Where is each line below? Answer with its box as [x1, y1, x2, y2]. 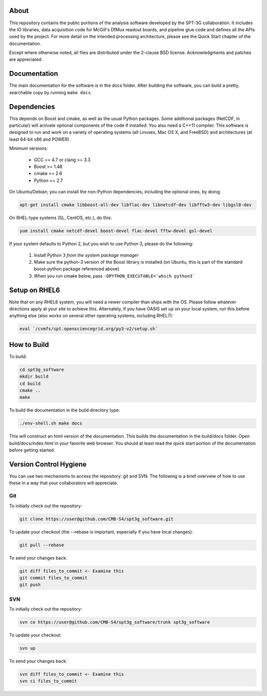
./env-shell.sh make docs [19, 420, 83, 426]
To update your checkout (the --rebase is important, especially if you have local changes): [9, 528, 193, 535]
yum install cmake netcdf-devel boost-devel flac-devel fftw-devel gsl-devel [19, 228, 213, 234]
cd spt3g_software [19, 367, 64, 372]
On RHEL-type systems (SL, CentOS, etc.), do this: [9, 215, 112, 221]
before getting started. [9, 447, 55, 453]
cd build [19, 381, 41, 386]
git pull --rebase [19, 542, 64, 548]
